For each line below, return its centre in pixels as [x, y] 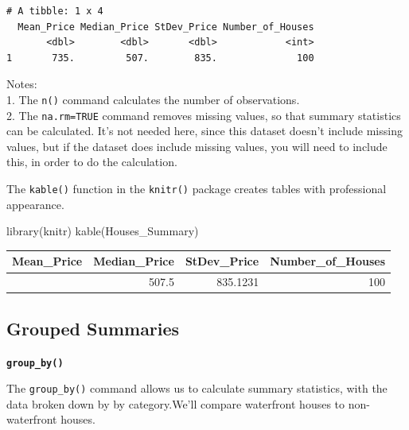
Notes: [22, 84]
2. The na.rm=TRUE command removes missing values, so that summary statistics [204, 115]
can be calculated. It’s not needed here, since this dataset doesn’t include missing [204, 131]
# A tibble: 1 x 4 [55, 11]
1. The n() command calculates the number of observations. [153, 99]
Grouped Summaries [93, 328]
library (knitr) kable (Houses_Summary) [103, 231]
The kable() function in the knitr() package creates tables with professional [197, 189]
